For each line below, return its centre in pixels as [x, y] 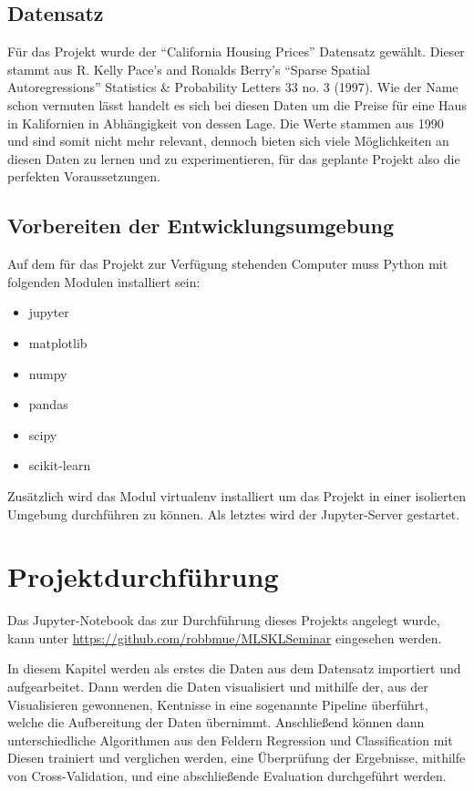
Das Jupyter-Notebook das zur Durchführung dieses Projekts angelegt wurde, [224, 620]
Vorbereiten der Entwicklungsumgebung [201, 226]
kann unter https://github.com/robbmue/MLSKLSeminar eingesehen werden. [225, 637]
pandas [48, 404]
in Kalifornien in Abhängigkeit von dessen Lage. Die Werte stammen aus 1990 [226, 123]
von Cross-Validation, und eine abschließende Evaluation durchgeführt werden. [227, 775]
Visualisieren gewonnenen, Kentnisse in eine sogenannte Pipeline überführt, [218, 704]
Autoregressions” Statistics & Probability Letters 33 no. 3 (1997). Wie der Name [233, 87]
